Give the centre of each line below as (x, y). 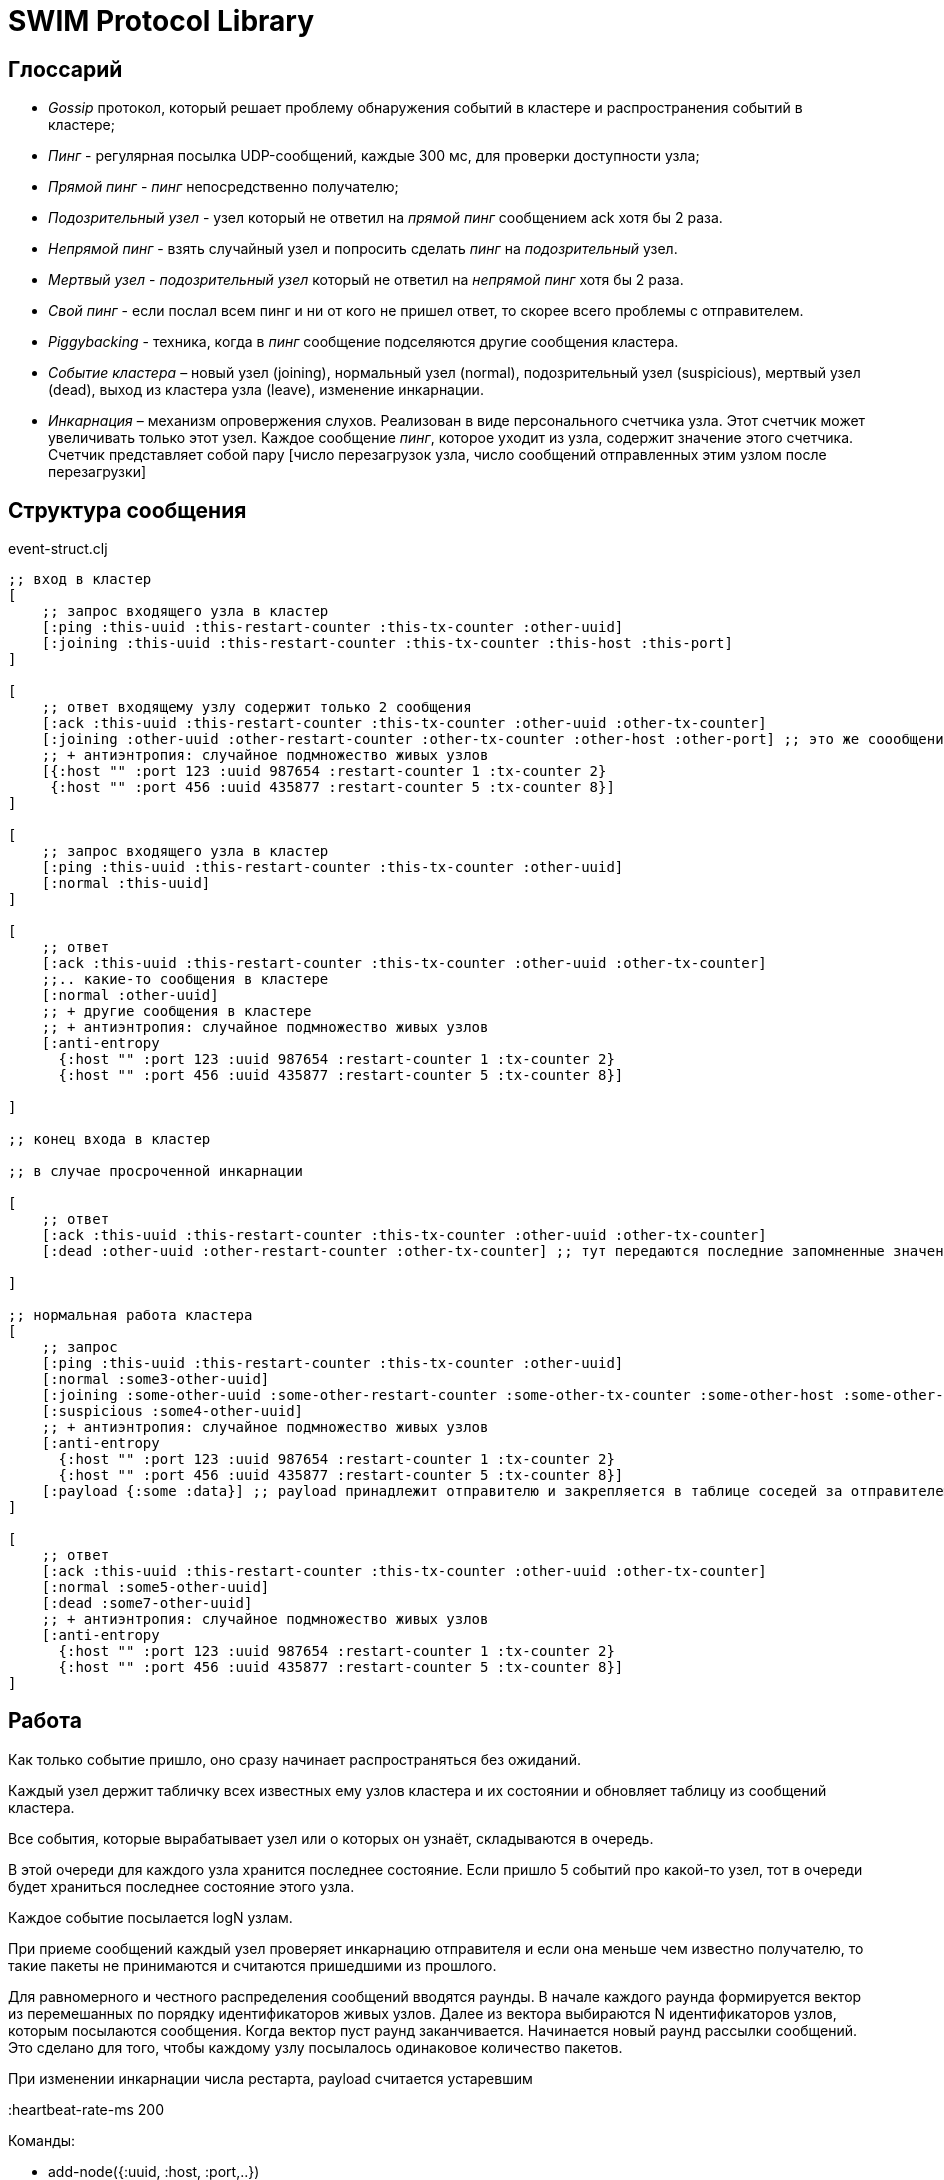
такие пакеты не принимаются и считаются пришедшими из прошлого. (252, 1965)
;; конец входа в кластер (109, 1139)
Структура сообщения (127, 510)
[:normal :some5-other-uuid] (155, 1587)
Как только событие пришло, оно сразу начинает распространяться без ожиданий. (294, 1759)
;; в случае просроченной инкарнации (156, 1171)
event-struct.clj (58, 549)
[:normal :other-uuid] (130, 995)
